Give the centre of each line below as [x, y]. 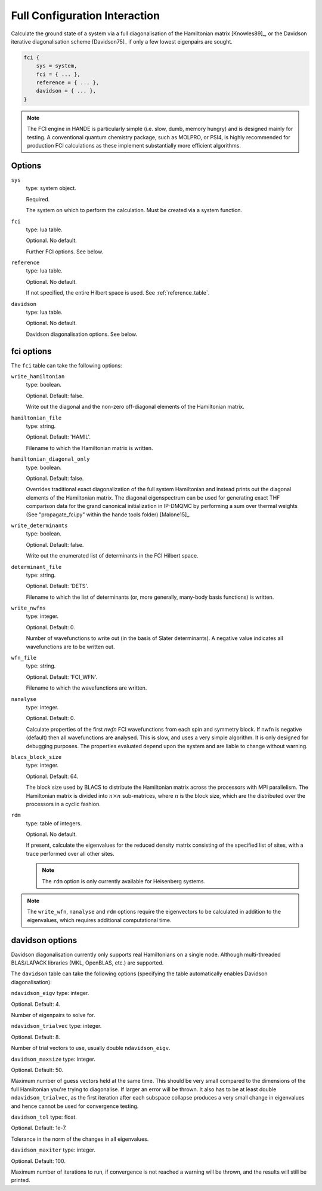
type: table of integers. [54, 823]
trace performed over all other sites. [70, 853]
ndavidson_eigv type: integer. [50, 993]
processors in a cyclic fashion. [63, 804]
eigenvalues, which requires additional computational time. [100, 920]
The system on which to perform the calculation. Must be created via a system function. [134, 210]
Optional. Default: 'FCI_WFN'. [62, 677]
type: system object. [51, 188]
